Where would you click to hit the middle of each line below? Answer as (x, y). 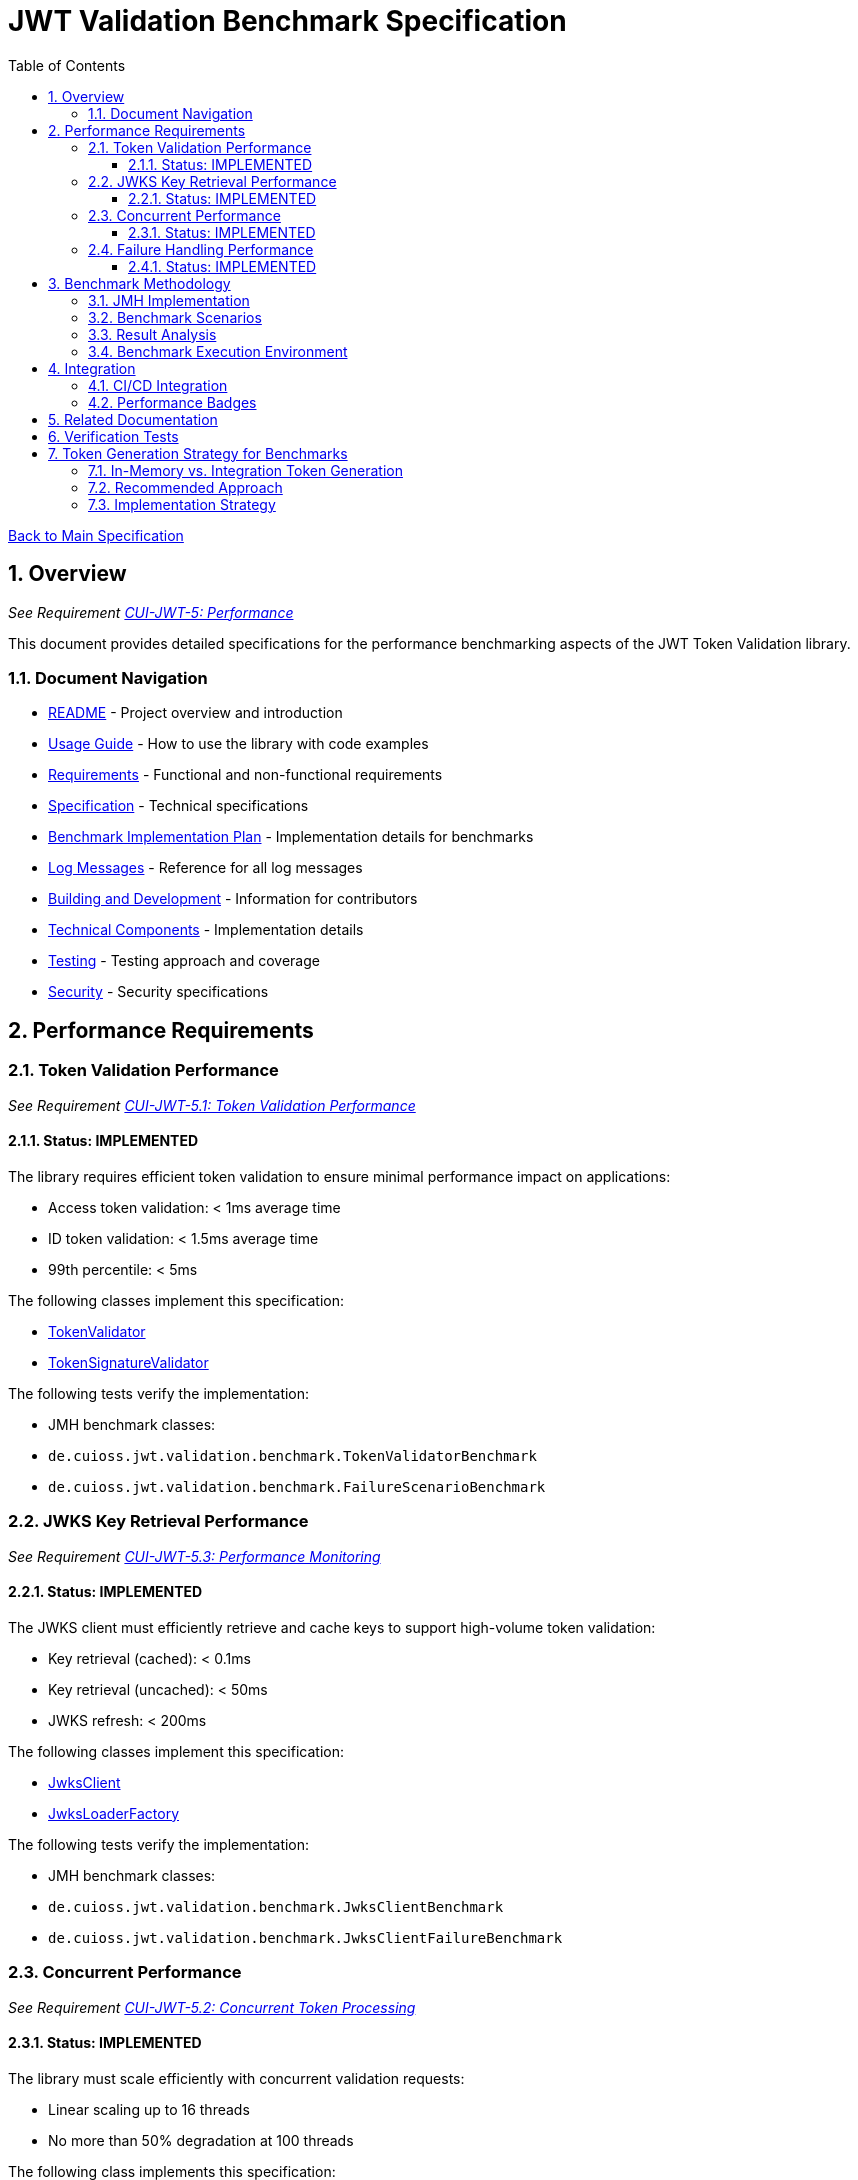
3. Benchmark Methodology (139, 283)
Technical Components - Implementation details (206, 930)
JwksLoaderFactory (114, 1813)
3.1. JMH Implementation (169, 300)
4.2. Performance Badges (172, 402)
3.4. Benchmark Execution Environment (218, 351)
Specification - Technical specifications (178, 806)
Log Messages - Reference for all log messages (205, 868)
